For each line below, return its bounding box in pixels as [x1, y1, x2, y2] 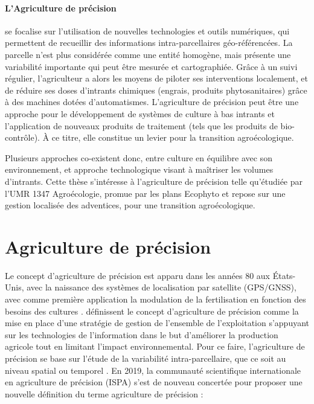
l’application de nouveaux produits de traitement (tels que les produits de [5, 119, 278, 132]
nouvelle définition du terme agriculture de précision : [5, 387, 203, 400]
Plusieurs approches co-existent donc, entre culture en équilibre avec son [5, 151, 272, 164]
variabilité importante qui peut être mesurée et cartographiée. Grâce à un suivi [5, 60, 298, 72]
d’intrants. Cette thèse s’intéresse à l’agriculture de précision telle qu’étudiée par [5, 175, 303, 187]
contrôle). [5, 131, 40, 144]
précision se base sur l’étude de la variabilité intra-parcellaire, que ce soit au [5, 351, 286, 364]
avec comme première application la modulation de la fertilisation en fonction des [5, 293, 306, 306]
